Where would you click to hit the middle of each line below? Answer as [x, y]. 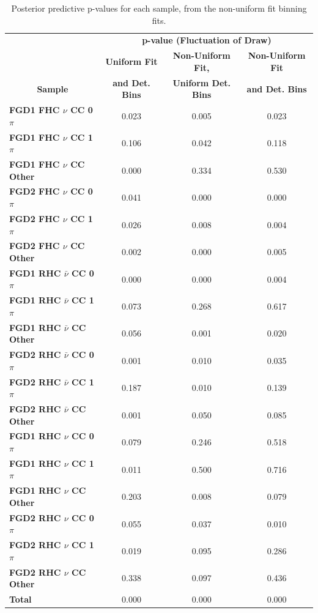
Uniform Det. [202, 82]
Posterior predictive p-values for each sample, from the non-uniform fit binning [159, 8]
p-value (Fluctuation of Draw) [207, 40]
